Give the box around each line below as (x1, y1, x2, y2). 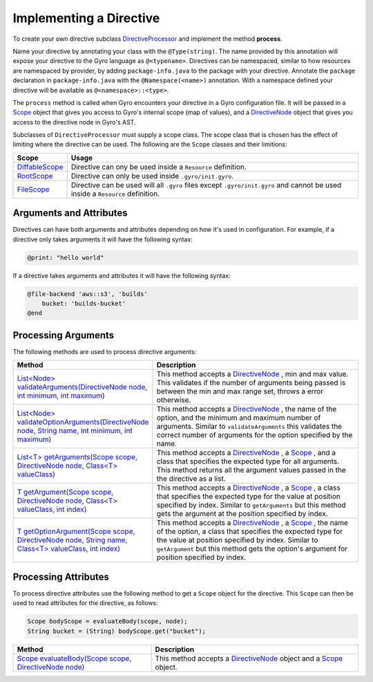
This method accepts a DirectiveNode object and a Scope (155, 654, 343, 663)
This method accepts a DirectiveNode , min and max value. (156, 369, 349, 379)
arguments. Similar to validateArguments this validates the (156, 422, 342, 432)
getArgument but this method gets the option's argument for (156, 544, 348, 553)
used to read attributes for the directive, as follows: (12, 599, 158, 607)
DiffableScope (17, 162, 64, 172)
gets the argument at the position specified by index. (156, 509, 328, 519)
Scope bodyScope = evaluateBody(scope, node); (27, 618, 188, 625)
